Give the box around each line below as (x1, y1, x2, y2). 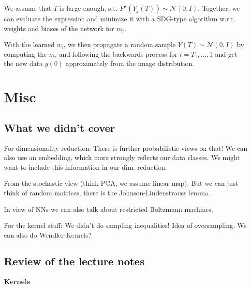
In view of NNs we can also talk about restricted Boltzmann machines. (4, 204, 213, 214)
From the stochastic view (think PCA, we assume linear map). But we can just (4, 178, 238, 188)
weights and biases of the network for (4, 23, 114, 33)
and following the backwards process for (59, 48, 177, 59)
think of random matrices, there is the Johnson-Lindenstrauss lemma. (4, 187, 210, 197)
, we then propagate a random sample (63, 39, 176, 49)
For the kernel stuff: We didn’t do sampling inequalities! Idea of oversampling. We (4, 220, 247, 230)
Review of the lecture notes (4, 253, 145, 268)
